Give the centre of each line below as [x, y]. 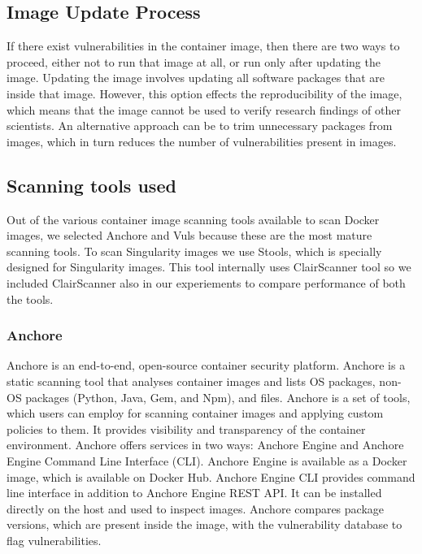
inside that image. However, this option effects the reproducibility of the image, [204, 93]
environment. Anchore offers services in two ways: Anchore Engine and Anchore [205, 445]
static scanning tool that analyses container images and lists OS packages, [191, 381]
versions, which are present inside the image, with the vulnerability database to [204, 524]
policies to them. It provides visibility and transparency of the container [186, 428]
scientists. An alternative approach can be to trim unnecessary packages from [200, 126]
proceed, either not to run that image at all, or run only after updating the [194, 61]
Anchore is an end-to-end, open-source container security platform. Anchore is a [206, 365]
